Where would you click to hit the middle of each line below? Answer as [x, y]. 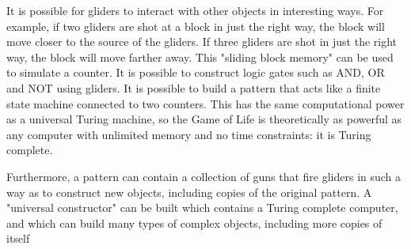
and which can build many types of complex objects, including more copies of [194, 223]
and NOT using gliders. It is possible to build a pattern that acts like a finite [194, 87]
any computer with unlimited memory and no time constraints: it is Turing [189, 134]
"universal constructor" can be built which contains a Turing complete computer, [202, 207]
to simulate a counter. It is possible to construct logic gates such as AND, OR [196, 72]
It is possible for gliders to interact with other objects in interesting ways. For [195, 10]
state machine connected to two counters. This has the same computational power [205, 103]
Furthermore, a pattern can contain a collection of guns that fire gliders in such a [204, 176]
